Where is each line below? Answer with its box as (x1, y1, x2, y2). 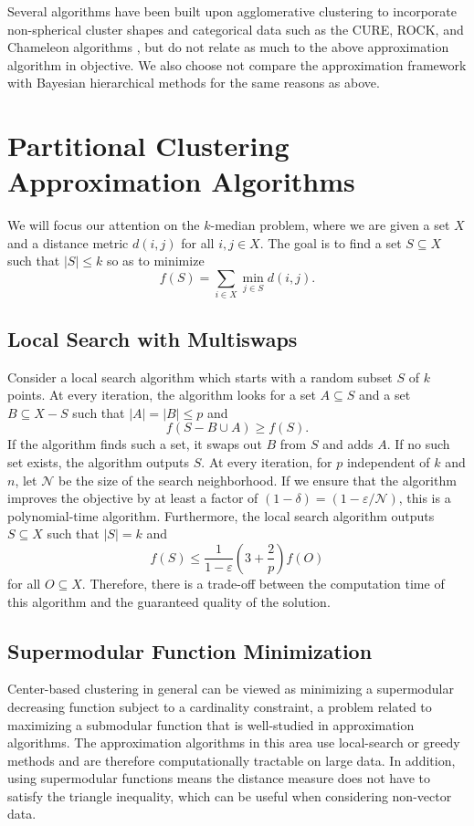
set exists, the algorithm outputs (7, 452, 190, 471)
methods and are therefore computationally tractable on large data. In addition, (7, 750, 456, 769)
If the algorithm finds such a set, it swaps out (7, 434, 262, 454)
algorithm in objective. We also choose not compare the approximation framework (7, 55, 467, 74)
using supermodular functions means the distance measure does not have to (7, 768, 431, 788)
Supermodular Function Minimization (7, 636, 373, 664)
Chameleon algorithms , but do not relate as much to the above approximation (7, 37, 449, 57)
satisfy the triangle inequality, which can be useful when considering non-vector (7, 786, 452, 805)
